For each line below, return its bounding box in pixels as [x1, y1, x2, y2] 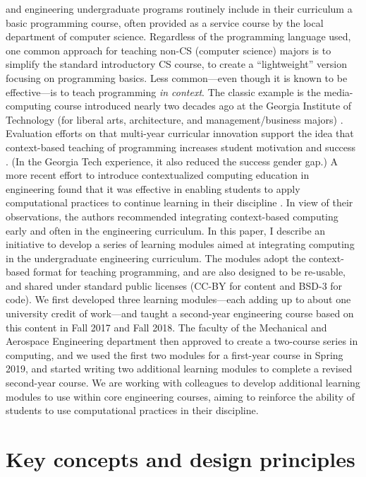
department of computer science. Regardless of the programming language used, [6, 29, 351, 44]
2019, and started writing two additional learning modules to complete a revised [6, 361, 353, 376]
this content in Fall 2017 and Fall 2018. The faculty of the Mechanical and [6, 319, 327, 334]
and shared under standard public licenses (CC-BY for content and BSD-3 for [6, 278, 343, 293]
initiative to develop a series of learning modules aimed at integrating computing [6, 237, 355, 252]
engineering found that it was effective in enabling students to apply [6, 181, 300, 196]
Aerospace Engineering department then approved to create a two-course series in [6, 334, 358, 348]
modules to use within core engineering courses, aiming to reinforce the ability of [6, 389, 355, 404]
